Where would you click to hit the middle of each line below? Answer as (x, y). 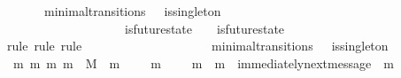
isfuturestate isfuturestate (204, 28)
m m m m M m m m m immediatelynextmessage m (203, 62)
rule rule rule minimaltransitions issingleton (197, 46)
